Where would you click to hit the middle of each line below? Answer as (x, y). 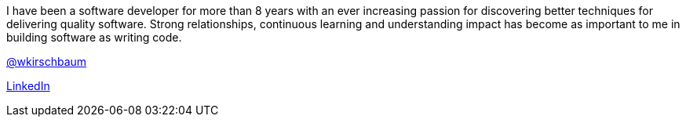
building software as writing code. (94, 37)
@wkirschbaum (47, 62)
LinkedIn (28, 86)
